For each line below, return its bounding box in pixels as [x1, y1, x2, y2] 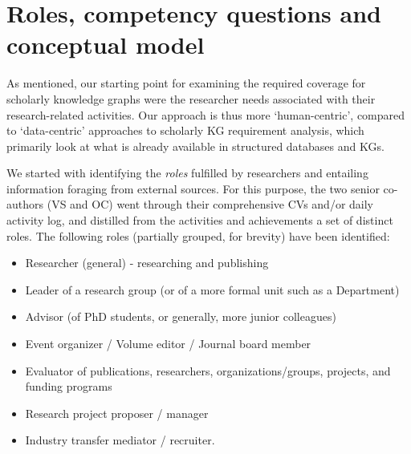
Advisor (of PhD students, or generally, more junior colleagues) [25, 308, 336, 325]
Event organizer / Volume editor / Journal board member [25, 335, 311, 352]
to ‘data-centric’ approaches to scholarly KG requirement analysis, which [6, 122, 364, 139]
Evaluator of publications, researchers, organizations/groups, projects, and [25, 362, 391, 379]
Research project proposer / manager [25, 404, 209, 421]
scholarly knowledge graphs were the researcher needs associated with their [6, 90, 376, 107]
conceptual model [6, 28, 205, 61]
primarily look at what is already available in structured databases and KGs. [6, 137, 385, 154]
